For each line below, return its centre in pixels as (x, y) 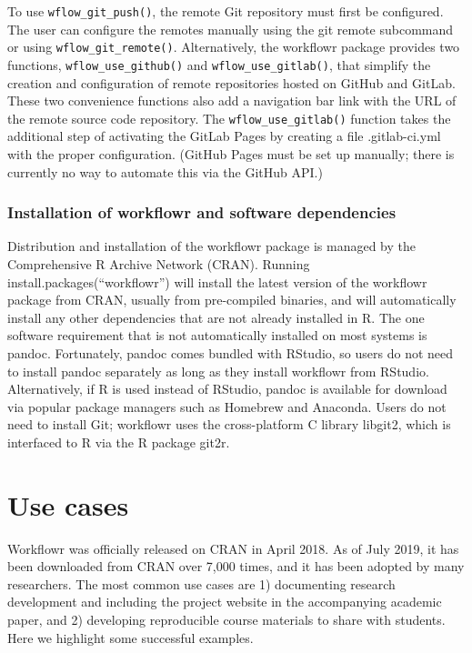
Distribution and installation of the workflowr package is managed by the (211, 246)
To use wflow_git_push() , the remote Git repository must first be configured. (226, 11)
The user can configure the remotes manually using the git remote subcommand (231, 29)
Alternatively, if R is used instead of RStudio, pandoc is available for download (227, 389)
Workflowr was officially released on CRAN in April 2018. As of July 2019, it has (233, 548)
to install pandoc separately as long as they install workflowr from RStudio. (218, 371)
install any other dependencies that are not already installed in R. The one (216, 317)
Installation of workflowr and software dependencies (202, 212)
